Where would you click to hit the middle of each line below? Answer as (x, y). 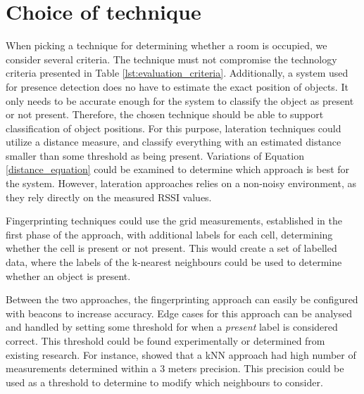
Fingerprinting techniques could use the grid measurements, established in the (174, 221)
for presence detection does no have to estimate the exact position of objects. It (177, 86)
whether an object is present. (68, 275)
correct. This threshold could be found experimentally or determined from (165, 341)
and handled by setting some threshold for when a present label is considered (172, 327)
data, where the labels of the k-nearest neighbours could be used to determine (174, 262)
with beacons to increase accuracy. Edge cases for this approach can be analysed (179, 313)
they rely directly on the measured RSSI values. (109, 197)
